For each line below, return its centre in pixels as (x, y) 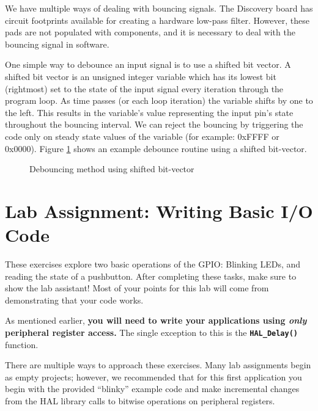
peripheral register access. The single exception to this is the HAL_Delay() (151, 332)
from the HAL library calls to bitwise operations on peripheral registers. (140, 401)
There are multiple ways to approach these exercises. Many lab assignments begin (158, 365)
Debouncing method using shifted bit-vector (112, 169)
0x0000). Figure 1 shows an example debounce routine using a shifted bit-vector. (156, 148)
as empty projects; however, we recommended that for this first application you (153, 376)
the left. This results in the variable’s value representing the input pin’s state (149, 112)
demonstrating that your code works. (74, 300)
